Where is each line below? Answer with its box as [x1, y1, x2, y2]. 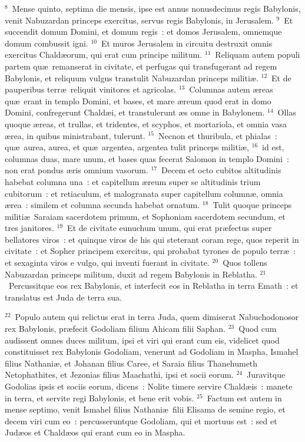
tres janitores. [5, 222, 54, 234]
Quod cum [238, 322, 277, 335]
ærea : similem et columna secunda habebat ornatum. [5, 199, 200, 211]
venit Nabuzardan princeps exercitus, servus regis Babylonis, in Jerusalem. [5, 14, 274, 26]
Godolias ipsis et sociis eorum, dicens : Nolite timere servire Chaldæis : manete [5, 380, 293, 392]
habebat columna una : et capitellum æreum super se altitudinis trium [5, 175, 261, 187]
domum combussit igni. [5, 37, 88, 49]
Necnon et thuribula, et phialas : [158, 129, 277, 141]
